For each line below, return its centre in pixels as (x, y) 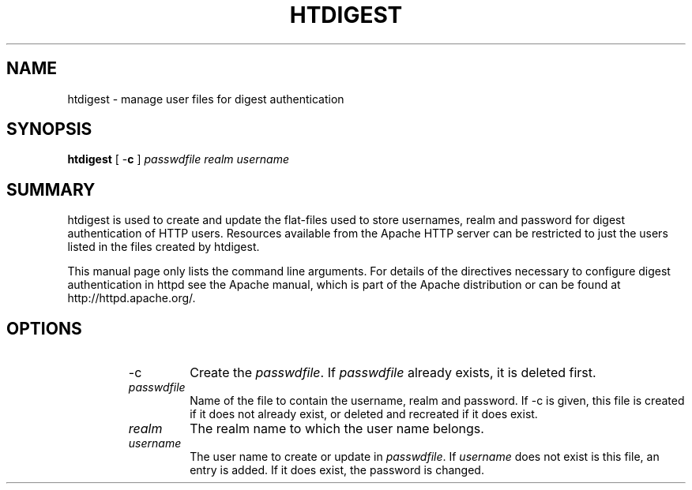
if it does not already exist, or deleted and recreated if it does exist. (364, 414)
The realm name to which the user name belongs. (337, 429)
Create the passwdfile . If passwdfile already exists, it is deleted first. (393, 373)
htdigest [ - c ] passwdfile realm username (178, 159)
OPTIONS (44, 328)
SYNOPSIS (49, 129)
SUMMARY (51, 189)
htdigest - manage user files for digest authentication (206, 99)
